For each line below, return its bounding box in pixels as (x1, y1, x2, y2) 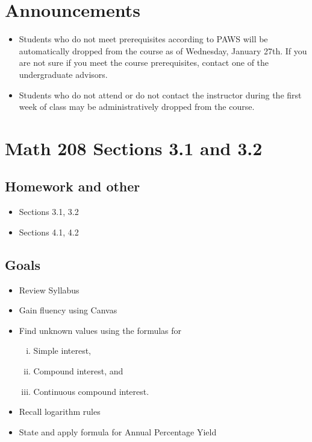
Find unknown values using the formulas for (19, 324, 182, 336)
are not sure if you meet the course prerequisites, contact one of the (19, 56, 269, 69)
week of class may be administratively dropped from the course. (19, 100, 255, 113)
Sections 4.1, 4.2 (19, 225, 79, 238)
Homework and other (5, 177, 140, 196)
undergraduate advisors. (19, 68, 108, 80)
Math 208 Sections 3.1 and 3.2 (5, 135, 263, 160)
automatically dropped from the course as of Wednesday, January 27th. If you (19, 44, 307, 57)
